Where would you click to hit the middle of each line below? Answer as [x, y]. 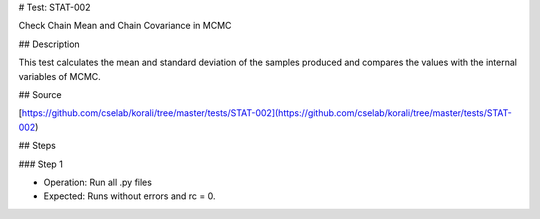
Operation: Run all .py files [97, 182]
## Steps [37, 146]
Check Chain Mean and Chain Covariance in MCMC [125, 26]
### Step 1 [41, 164]
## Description [49, 44]
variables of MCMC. [60, 76]
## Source [40, 94]
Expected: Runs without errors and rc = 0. [129, 196]
